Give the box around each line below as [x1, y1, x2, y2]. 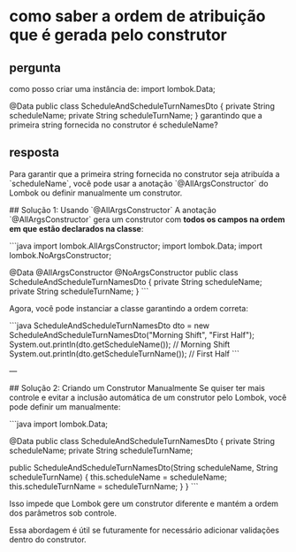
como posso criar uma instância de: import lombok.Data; [9, 84, 216, 94]
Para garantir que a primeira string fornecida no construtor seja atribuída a [9, 168, 280, 179]
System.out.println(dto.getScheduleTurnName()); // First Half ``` [9, 348, 240, 359]
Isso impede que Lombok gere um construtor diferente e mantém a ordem [9, 498, 279, 509]
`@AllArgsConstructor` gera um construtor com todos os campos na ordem [9, 214, 285, 225]
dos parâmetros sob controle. [9, 507, 118, 518]
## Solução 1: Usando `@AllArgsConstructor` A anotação [9, 204, 216, 215]
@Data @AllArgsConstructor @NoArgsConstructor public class [9, 267, 239, 278]
